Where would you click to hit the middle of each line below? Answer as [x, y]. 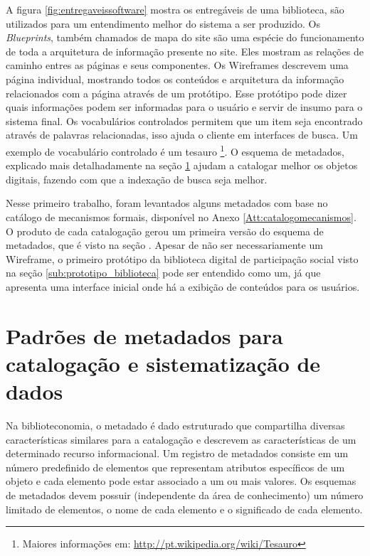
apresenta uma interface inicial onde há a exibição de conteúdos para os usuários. [183, 286]
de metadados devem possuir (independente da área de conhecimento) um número [185, 495]
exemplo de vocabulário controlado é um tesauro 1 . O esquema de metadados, [175, 150]
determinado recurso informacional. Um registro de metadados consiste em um [177, 453]
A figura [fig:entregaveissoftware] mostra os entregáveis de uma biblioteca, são [175, 9]
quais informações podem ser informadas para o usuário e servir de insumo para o [184, 107]
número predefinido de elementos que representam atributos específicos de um [175, 467]
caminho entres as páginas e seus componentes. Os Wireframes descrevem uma [177, 65]
